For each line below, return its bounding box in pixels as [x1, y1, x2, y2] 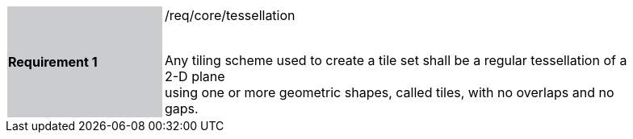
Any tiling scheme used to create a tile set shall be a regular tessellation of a [165, 52, 627, 68]
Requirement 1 [8, 54, 98, 70]
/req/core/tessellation [165, 7, 296, 23]
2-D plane [165, 68, 225, 84]
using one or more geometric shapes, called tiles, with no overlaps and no [165, 84, 614, 100]
